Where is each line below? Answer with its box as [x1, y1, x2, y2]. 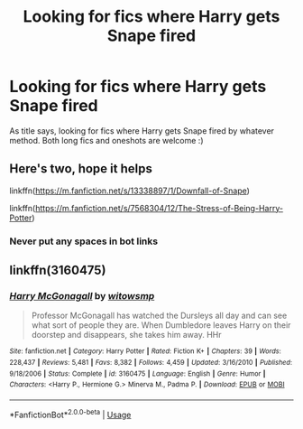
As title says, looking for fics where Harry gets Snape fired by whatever [9, 125, 275, 136]
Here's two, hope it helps [9, 161, 153, 177]
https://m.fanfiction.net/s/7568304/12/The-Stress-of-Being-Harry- [34, 202, 284, 213]
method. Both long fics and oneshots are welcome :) [9, 135, 205, 145]
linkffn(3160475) [9, 263, 106, 278]
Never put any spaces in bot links [9, 235, 159, 247]
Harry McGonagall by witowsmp [9, 289, 155, 302]
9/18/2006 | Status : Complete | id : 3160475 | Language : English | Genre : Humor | [9, 368, 266, 378]
